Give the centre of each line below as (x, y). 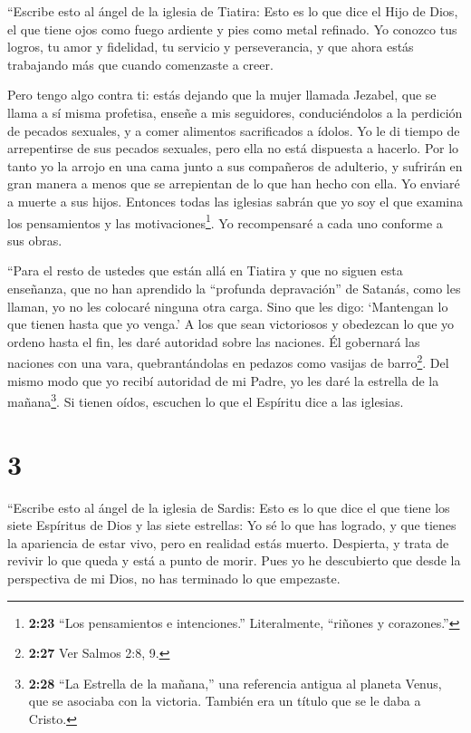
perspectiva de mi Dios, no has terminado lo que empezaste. (174, 578)
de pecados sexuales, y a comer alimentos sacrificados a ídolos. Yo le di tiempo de (234, 130)
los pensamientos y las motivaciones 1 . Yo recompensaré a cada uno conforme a (225, 221)
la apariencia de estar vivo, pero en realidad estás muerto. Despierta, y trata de (228, 542)
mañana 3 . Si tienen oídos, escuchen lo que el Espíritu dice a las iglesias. (206, 400)
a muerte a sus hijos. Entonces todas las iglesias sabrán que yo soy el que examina (235, 201)
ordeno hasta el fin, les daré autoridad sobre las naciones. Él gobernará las (214, 341)
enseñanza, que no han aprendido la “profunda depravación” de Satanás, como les (234, 288)
